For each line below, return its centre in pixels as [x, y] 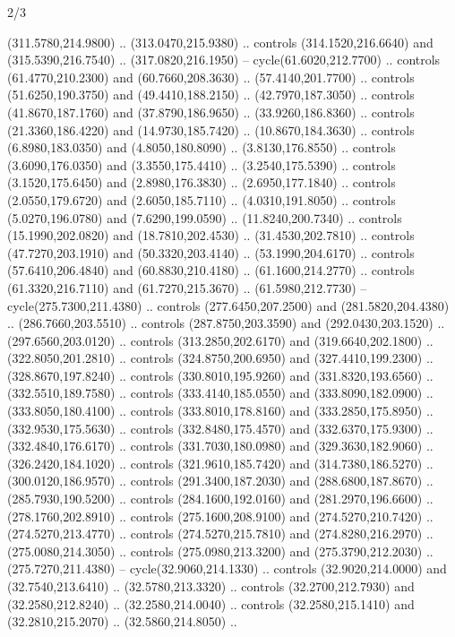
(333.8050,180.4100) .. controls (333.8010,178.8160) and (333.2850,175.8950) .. [220, 411]
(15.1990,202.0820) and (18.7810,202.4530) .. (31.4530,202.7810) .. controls [211, 235]
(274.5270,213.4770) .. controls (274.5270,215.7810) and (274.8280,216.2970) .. [220, 534]
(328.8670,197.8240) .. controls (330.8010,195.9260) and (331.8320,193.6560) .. [220, 375]
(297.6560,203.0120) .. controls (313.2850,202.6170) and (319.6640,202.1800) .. [220, 340]
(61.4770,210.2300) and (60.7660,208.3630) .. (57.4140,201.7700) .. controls [211, 77]
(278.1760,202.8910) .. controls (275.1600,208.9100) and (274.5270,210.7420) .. [220, 516]
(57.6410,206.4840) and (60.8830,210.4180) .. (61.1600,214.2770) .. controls [211, 270]
